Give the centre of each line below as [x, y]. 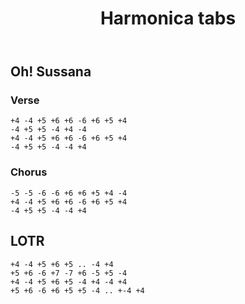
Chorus [29, 172]
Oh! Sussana [51, 72]
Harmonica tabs [168, 18]
